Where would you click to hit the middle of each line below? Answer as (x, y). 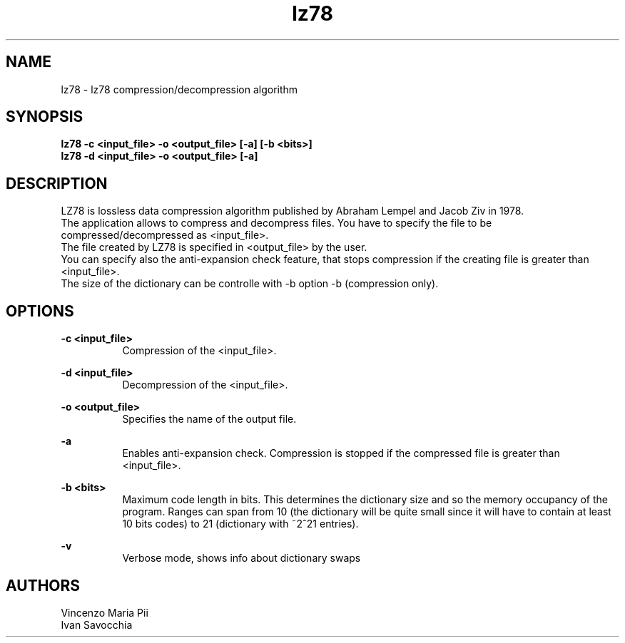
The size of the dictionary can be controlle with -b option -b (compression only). (250, 284)
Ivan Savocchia (97, 624)
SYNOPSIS (45, 117)
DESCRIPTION (57, 183)
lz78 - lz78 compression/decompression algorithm (179, 89)
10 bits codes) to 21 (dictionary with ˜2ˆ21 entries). (240, 524)
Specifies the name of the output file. (209, 419)
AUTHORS (43, 585)
